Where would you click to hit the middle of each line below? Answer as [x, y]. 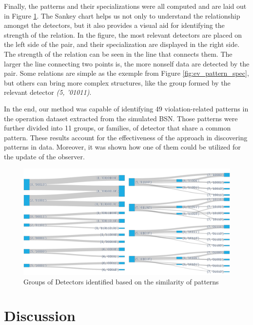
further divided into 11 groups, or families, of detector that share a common [117, 128]
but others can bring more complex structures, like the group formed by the [117, 82]
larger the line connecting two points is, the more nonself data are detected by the [127, 63]
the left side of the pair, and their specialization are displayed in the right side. [122, 44]
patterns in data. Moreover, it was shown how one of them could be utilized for [122, 147]
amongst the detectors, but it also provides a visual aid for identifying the [114, 25]
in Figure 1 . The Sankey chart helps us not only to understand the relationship [122, 15]
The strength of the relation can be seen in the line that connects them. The [118, 54]
